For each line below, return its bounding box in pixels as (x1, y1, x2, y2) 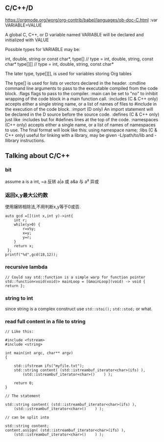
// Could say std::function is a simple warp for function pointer (5, 275, 146, 280)
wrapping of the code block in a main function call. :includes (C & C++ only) (5, 96, 158, 102)
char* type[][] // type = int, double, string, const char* (5, 61, 114, 67)
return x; (14, 244, 34, 249)
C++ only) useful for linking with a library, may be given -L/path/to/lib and (5, 132, 154, 138)
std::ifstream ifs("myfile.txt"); (14, 364, 84, 368)
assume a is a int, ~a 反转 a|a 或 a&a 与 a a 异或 (5, 178, 99, 184)
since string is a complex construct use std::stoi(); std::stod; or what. (5, 306, 153, 312)
